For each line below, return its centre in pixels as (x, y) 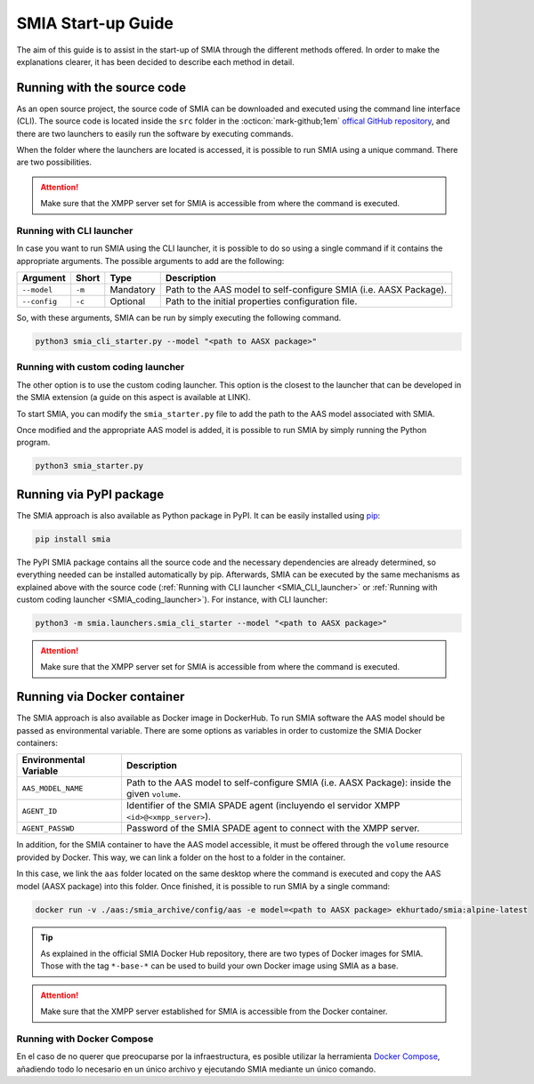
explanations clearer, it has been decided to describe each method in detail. (155, 61)
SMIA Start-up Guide (95, 23)
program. (33, 442)
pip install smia (73, 539)
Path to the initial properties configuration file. (261, 301)
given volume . (154, 794)
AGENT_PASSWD (48, 828)
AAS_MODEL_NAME (53, 788)
